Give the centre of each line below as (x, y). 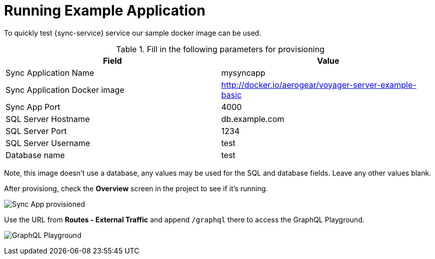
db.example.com (253, 119)
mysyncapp (243, 73)
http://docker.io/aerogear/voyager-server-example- (319, 85)
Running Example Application (105, 11)
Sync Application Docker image (65, 90)
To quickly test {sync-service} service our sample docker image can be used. (133, 33)
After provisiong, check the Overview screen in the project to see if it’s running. (136, 188)
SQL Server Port (36, 131)
